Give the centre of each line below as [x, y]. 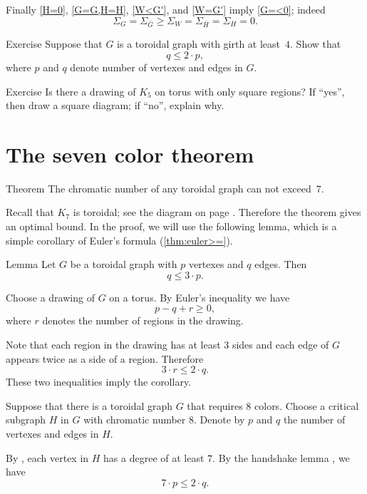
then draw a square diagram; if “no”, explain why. [115, 105]
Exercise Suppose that [54, 44]
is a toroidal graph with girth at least [199, 44]
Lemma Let [31, 264]
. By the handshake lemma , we [281, 457]
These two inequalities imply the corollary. [99, 382]
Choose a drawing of [50, 297]
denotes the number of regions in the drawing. [143, 320]
